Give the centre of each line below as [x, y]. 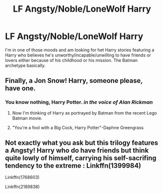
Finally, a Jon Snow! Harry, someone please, [74, 81]
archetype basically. [25, 65]
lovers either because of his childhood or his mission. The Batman [71, 60]
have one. [20, 88]
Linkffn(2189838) [22, 187]
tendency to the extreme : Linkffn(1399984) [73, 166]
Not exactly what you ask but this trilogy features [82, 143]
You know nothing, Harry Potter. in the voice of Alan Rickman [79, 102]
